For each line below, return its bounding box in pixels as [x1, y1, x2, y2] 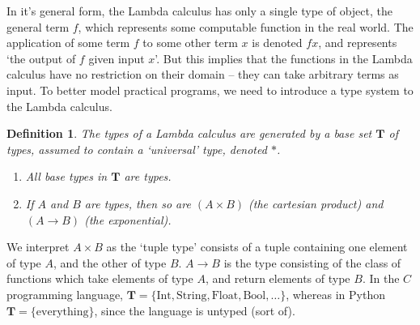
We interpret [6, 238, 70, 255]
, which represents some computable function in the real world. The [78, 18, 414, 35]
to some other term [142, 34, 238, 51]
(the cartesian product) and [248, 195, 384, 212]
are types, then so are [84, 195, 191, 212]
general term [6, 18, 70, 35]
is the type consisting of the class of [223, 254, 401, 271]
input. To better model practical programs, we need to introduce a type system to [6, 81, 414, 98]
